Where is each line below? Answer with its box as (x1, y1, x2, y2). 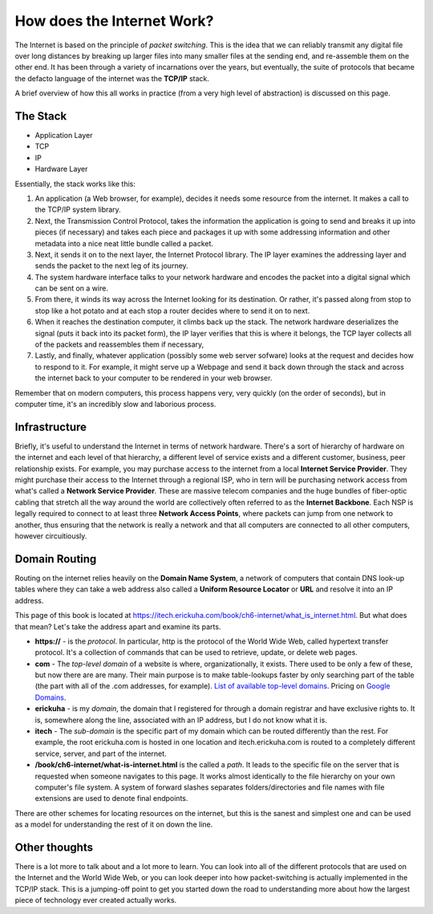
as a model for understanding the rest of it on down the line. (14, 819, 213, 830)
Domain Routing (14, 552, 97, 566)
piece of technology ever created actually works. (14, 896, 177, 905)
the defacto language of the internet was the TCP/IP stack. (14, 73, 210, 83)
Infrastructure (14, 420, 87, 433)
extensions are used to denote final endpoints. (34, 794, 188, 803)
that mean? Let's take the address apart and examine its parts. (14, 622, 221, 632)
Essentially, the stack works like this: (14, 179, 136, 189)
